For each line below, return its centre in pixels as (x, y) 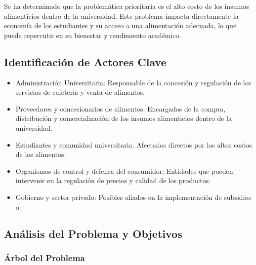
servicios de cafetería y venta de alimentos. (80, 92)
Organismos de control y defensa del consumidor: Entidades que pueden (124, 170)
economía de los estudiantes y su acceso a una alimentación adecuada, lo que (120, 25)
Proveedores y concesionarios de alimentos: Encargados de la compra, (121, 108)
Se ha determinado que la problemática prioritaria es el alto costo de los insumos (127, 6)
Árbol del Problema (44, 257)
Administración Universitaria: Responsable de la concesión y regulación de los (133, 82)
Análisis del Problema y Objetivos (93, 233)
